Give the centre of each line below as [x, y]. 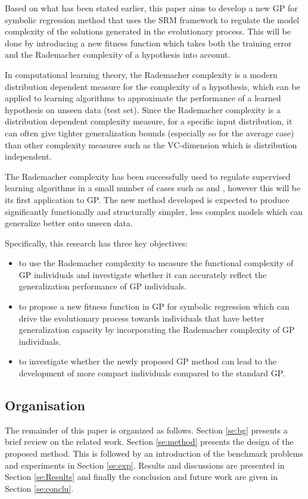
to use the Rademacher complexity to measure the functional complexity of [156, 263]
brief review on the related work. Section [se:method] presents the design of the [149, 442]
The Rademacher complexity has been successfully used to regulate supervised [148, 176]
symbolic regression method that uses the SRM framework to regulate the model [152, 19]
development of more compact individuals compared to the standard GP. [152, 373]
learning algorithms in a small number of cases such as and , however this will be [153, 188]
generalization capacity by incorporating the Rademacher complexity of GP [157, 330]
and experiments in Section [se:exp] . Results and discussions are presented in [145, 465]
